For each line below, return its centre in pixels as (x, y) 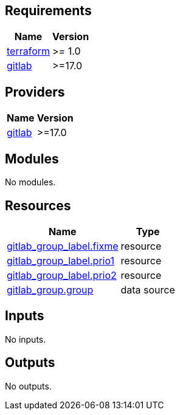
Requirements (48, 11)
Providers (35, 92)
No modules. (30, 182)
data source (148, 290)
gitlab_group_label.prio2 (62, 275)
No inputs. (26, 339)
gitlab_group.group (50, 290)
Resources (38, 205)
